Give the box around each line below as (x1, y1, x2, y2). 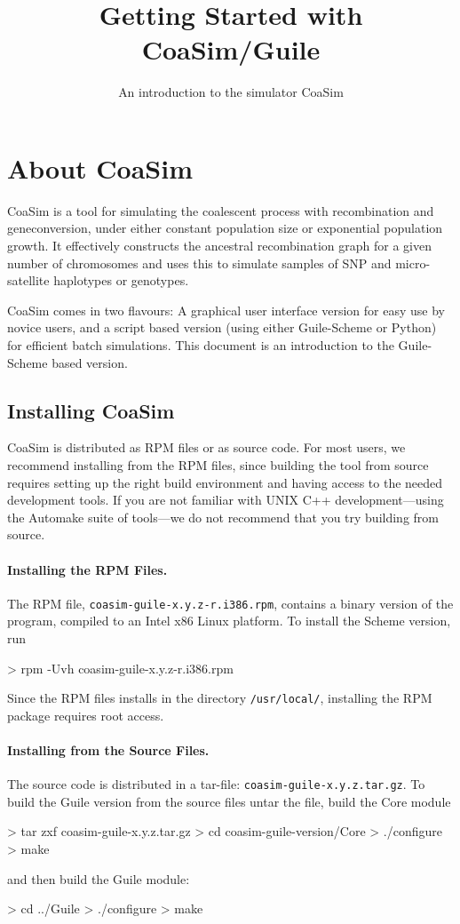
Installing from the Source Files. (7, 741, 210, 760)
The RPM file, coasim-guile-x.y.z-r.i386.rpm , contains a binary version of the (7, 593, 454, 612)
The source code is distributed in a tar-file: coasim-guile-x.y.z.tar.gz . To (7, 775, 425, 793)
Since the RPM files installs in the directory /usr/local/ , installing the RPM (7, 689, 432, 707)
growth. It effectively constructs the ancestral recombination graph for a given (7, 236, 432, 255)
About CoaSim (7, 149, 194, 186)
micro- (395, 253, 431, 272)
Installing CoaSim (7, 396, 175, 424)
